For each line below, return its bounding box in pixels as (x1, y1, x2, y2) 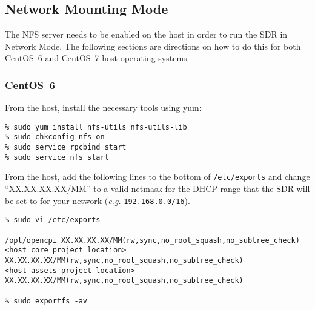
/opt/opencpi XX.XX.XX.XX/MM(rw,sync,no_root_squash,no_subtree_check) (5, 236, 300, 245)
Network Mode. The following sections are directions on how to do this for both (5, 39, 301, 52)
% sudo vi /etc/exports (5, 216, 101, 225)
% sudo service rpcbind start (5, 143, 127, 152)
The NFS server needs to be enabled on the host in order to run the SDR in (5, 28, 288, 41)
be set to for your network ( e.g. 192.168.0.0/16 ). (5, 194, 190, 206)
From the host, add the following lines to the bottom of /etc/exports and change (5, 170, 310, 183)
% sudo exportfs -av (5, 296, 88, 305)
